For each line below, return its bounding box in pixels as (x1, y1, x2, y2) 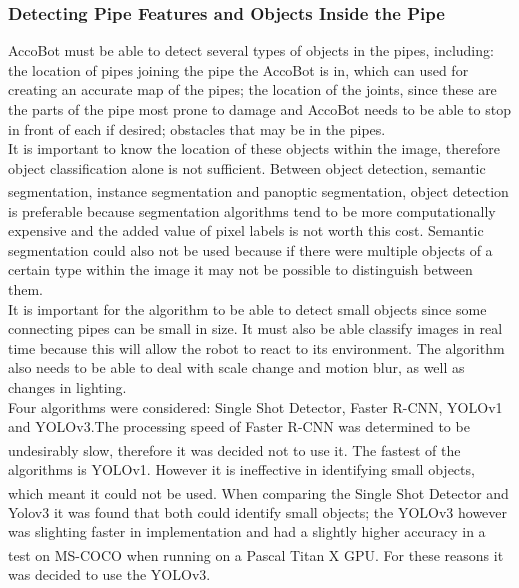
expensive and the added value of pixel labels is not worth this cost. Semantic (8, 220, 484, 241)
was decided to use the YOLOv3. (8, 564, 211, 585)
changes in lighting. (8, 376, 127, 397)
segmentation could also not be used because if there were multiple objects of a (8, 239, 493, 260)
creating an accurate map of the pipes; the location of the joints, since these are (8, 79, 497, 100)
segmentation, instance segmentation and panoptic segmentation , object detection (8, 181, 509, 202)
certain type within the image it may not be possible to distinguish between (8, 259, 473, 280)
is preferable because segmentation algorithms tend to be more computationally (8, 200, 496, 221)
